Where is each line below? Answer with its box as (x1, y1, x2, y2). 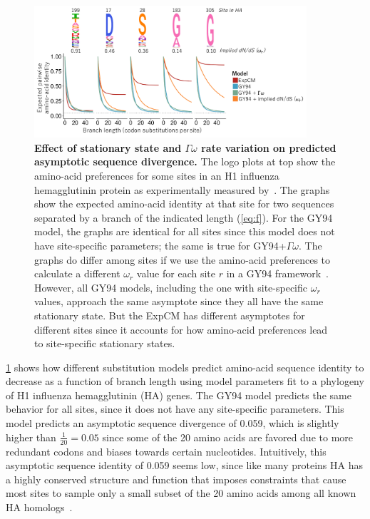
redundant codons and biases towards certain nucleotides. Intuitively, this (6, 443, 327, 458)
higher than (6, 429, 56, 444)
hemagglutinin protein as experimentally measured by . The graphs (34, 182, 330, 197)
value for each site (136, 266, 215, 281)
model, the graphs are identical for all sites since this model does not (34, 224, 335, 239)
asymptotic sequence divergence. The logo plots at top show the (34, 154, 336, 169)
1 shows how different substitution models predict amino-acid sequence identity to (6, 359, 364, 374)
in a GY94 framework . (226, 266, 329, 281)
